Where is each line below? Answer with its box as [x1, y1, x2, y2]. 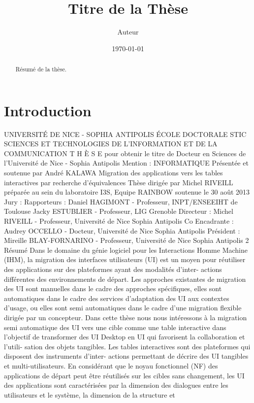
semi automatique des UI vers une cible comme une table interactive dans [4, 322, 226, 332]
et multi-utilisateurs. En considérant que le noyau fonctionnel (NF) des [4, 360, 218, 370]
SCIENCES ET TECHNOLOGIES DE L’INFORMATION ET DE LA [4, 138, 218, 149]
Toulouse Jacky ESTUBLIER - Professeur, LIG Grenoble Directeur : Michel [4, 206, 233, 216]
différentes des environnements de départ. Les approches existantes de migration [4, 273, 246, 284]
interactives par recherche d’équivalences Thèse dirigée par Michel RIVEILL [4, 177, 233, 187]
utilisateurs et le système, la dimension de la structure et [4, 389, 175, 400]
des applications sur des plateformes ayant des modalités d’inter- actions [4, 264, 222, 274]
